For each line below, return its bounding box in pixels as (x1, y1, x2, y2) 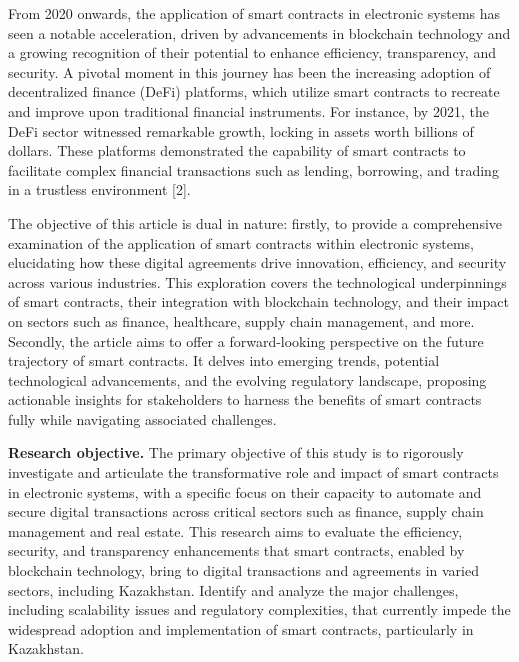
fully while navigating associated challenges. (8, 408, 277, 429)
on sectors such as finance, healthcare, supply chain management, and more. (8, 310, 475, 331)
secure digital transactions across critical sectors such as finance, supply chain (8, 501, 484, 522)
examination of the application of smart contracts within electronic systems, (8, 232, 474, 253)
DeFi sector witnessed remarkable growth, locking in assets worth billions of (8, 120, 474, 141)
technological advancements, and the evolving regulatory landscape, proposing (8, 369, 487, 390)
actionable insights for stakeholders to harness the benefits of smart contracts (8, 389, 482, 410)
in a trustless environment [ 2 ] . (8, 179, 191, 200)
